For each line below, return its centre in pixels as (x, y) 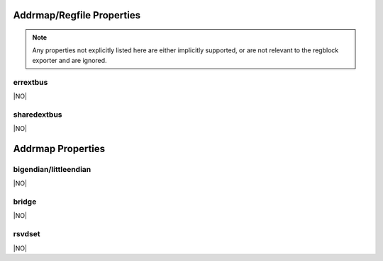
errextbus (30, 82)
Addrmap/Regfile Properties (77, 15)
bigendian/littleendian (52, 169)
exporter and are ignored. (70, 60)
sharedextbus (38, 115)
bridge (25, 202)
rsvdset (27, 234)
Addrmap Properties (59, 149)
